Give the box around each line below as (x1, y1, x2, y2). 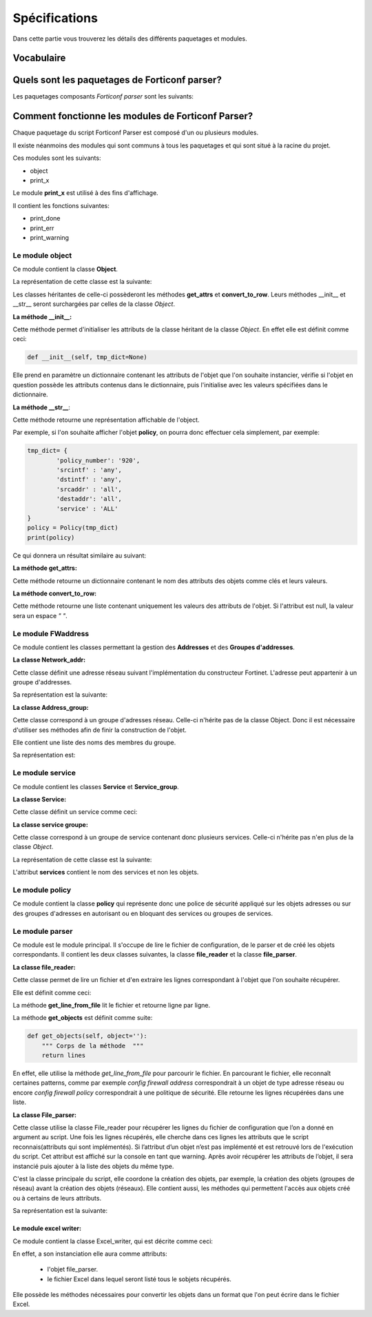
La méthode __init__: (12, 312, 72, 320)
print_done (30, 214, 61, 223)
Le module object (12, 250, 72, 260)
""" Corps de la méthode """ (41, 1041, 144, 1050)
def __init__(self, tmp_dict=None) (27, 354, 147, 361)
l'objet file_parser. (47, 1265, 99, 1274)
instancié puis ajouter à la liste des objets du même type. (12, 1162, 174, 1170)
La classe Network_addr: (12, 655, 86, 664)
